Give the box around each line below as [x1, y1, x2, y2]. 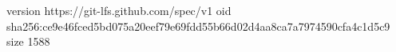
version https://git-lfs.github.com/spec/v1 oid [6, 2, 232, 18]
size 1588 [6, 33, 50, 50]
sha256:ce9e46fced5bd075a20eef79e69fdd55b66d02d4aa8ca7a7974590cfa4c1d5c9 [6, 17, 390, 34]
